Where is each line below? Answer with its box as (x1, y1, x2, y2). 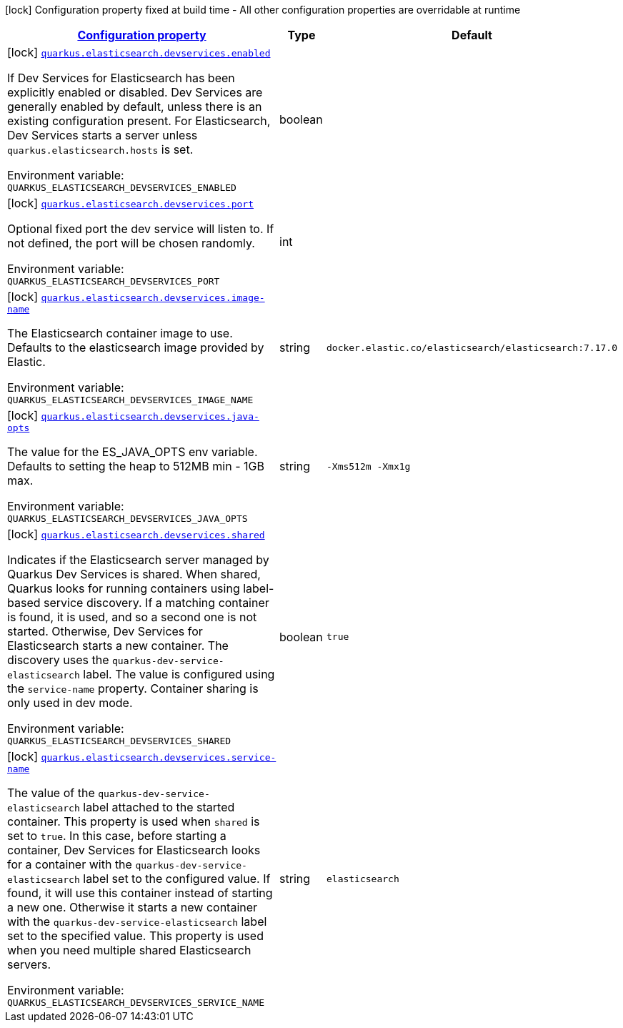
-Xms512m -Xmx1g (326, 460, 411, 472)
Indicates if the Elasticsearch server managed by (7, 553, 269, 567)
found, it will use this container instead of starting (7, 886, 273, 900)
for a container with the (7, 857, 132, 871)
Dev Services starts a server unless (7, 128, 198, 142)
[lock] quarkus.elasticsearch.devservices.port (7, 196, 254, 210)
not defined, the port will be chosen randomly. (7, 236, 255, 250)
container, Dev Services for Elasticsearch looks (7, 843, 261, 857)
